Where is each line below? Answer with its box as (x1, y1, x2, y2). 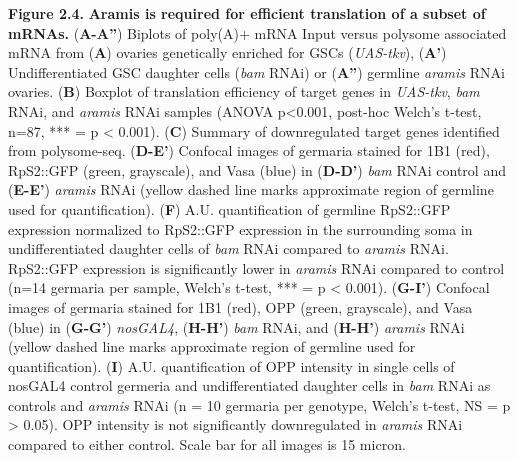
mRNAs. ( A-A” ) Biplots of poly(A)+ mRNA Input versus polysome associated (8, 22, 507, 43)
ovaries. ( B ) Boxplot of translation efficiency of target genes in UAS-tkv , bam (8, 81, 480, 102)
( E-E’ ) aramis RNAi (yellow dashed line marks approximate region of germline (8, 179, 494, 200)
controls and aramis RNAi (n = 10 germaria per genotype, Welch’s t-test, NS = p (8, 394, 511, 415)
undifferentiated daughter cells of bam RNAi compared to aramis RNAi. (8, 238, 449, 259)
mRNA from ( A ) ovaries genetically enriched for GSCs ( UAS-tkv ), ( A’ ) (8, 42, 447, 63)
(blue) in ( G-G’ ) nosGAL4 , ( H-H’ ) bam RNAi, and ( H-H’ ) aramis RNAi (8, 316, 465, 337)
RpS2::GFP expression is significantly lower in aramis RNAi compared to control (8, 257, 505, 278)
